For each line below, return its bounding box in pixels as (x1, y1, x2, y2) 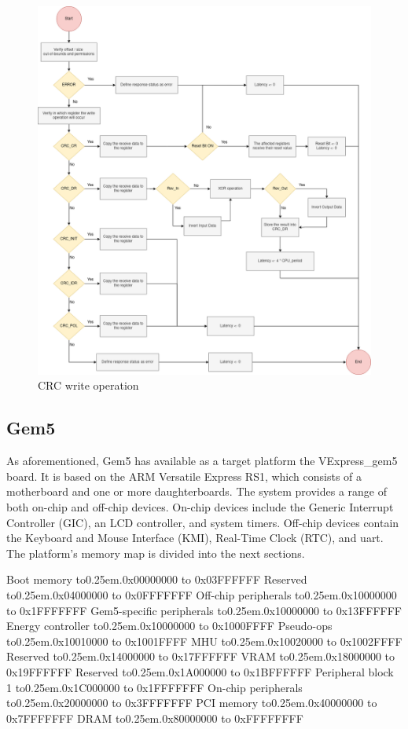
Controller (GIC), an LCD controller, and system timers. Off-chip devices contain (6, 514, 399, 530)
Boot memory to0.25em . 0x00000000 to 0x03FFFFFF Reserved (6, 571, 307, 588)
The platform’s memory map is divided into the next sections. (6, 544, 305, 561)
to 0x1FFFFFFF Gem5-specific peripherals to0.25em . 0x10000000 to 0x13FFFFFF (6, 602, 402, 618)
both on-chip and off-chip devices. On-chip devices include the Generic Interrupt (6, 499, 394, 515)
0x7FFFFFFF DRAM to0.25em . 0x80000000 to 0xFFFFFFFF (6, 709, 303, 726)
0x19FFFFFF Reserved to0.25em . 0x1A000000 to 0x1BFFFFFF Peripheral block (6, 663, 394, 680)
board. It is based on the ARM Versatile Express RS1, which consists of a (6, 467, 362, 484)
